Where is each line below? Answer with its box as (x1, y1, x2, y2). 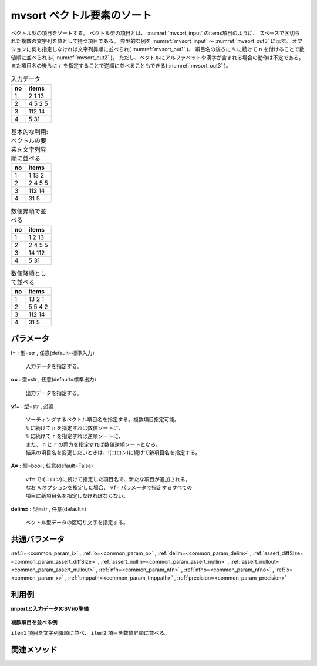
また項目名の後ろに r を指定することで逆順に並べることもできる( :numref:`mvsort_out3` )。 (11, 62, 231, 69)
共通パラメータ (11, 534, 65, 544)
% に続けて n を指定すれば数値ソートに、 (25, 424, 124, 431)
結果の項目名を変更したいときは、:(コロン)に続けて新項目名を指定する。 (25, 449, 201, 456)
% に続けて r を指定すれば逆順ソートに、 (25, 433, 124, 440)
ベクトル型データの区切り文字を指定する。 (25, 519, 129, 526)
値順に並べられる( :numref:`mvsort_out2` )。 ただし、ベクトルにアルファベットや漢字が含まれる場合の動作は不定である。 (11, 53, 304, 61)
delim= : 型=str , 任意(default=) (11, 506, 86, 513)
